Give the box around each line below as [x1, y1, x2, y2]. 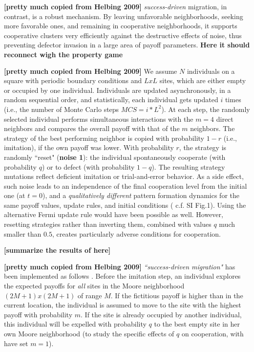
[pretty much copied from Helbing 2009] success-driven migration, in [4, 1, 227, 11]
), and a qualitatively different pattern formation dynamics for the [42, 190, 239, 200]
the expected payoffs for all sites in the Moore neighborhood [4, 281, 185, 291]
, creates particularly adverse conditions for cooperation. [52, 228, 221, 239]
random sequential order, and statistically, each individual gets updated [4, 94, 218, 105]
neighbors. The [190, 123, 235, 133]
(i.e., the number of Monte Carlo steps [4, 104, 119, 114]
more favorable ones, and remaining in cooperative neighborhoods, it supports [4, 21, 237, 31]
